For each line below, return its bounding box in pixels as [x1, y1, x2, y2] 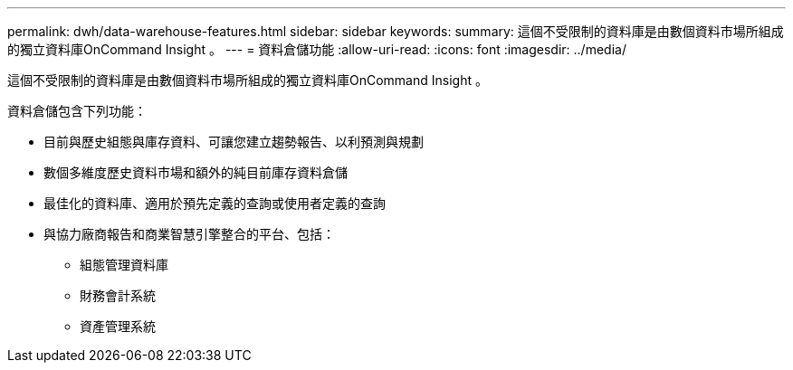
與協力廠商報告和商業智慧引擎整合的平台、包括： [43, 226, 335, 242]
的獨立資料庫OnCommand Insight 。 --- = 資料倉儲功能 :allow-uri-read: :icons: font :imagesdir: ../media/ [7, 42, 626, 57]
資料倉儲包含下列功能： [7, 103, 147, 119]
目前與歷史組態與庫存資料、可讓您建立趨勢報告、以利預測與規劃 [43, 134, 424, 149]
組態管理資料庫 [80, 257, 168, 272]
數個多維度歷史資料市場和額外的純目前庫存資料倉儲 [43, 165, 348, 180]
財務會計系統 [80, 288, 156, 303]
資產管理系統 [80, 318, 156, 334]
